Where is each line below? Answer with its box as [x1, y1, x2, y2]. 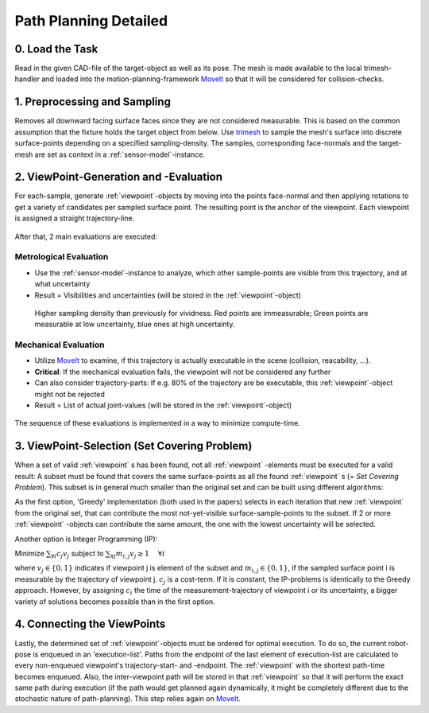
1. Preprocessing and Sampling [14, 95, 171, 109]
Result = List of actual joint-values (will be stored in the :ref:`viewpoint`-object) [34, 400, 292, 410]
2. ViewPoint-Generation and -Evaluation [14, 170, 222, 184]
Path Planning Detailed [14, 12, 168, 29]
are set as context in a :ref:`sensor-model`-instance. [34, 150, 206, 159]
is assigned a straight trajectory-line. [14, 213, 135, 223]
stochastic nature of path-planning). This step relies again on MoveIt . [14, 694, 242, 703]
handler [14, 74, 40, 84]
